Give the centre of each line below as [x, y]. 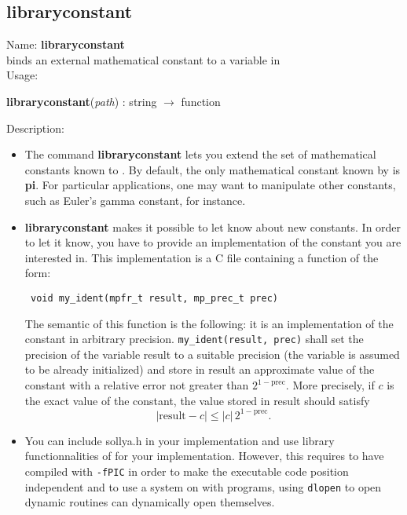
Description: [35, 128]
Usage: [22, 75]
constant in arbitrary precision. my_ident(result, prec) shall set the [194, 339]
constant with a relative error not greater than [137, 385]
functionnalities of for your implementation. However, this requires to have [204, 456]
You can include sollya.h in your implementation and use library [180, 440]
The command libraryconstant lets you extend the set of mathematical [200, 154]
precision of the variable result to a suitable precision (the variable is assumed [212, 354]
